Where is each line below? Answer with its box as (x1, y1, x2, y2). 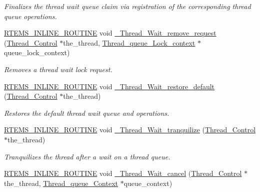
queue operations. (4, 11, 57, 21)
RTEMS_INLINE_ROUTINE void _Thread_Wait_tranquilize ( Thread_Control (4, 124, 256, 135)
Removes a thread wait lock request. (4, 64, 112, 74)
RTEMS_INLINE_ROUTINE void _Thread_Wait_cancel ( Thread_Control (4, 168, 242, 178)
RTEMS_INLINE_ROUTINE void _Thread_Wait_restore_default (4, 81, 215, 91)
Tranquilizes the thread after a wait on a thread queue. (4, 151, 170, 161)
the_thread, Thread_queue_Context (4, 177, 118, 188)
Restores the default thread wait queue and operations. (4, 107, 169, 118)
